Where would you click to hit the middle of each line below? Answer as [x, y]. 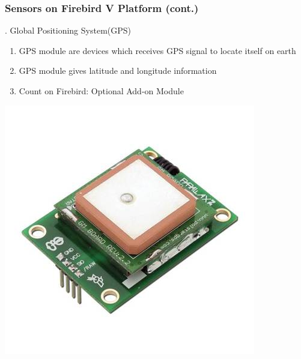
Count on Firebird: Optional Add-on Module [101, 91]
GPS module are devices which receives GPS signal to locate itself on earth [157, 50]
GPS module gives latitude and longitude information [118, 71]
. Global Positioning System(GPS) [68, 30]
